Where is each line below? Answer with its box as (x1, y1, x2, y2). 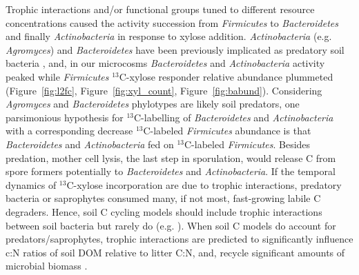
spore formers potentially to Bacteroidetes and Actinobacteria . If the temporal (6, 164, 336, 179)
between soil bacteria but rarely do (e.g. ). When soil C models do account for (6, 218, 336, 232)
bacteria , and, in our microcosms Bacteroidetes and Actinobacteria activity (6, 56, 325, 70)
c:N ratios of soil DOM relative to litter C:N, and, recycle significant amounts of (6, 245, 345, 259)
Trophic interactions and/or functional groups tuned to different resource (6, 2, 315, 16)
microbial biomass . (6, 258, 88, 273)
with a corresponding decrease (6, 123, 133, 138)
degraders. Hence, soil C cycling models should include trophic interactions (6, 204, 322, 218)
